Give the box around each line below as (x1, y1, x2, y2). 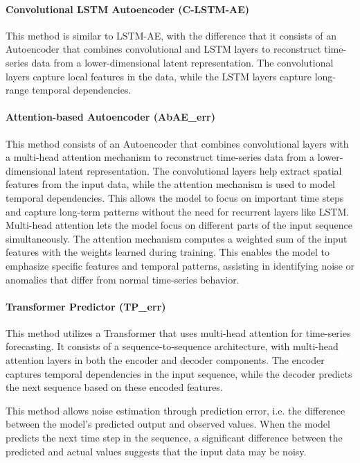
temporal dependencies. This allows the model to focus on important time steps (6, 190, 344, 204)
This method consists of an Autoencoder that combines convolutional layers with (6, 136, 349, 150)
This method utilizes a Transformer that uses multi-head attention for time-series (6, 325, 351, 340)
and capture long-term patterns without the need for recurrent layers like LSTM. (6, 204, 350, 218)
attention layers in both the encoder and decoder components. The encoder (6, 353, 325, 367)
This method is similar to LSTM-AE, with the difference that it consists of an (6, 28, 337, 42)
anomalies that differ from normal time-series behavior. (6, 272, 240, 286)
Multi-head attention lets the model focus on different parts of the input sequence (6, 218, 352, 232)
